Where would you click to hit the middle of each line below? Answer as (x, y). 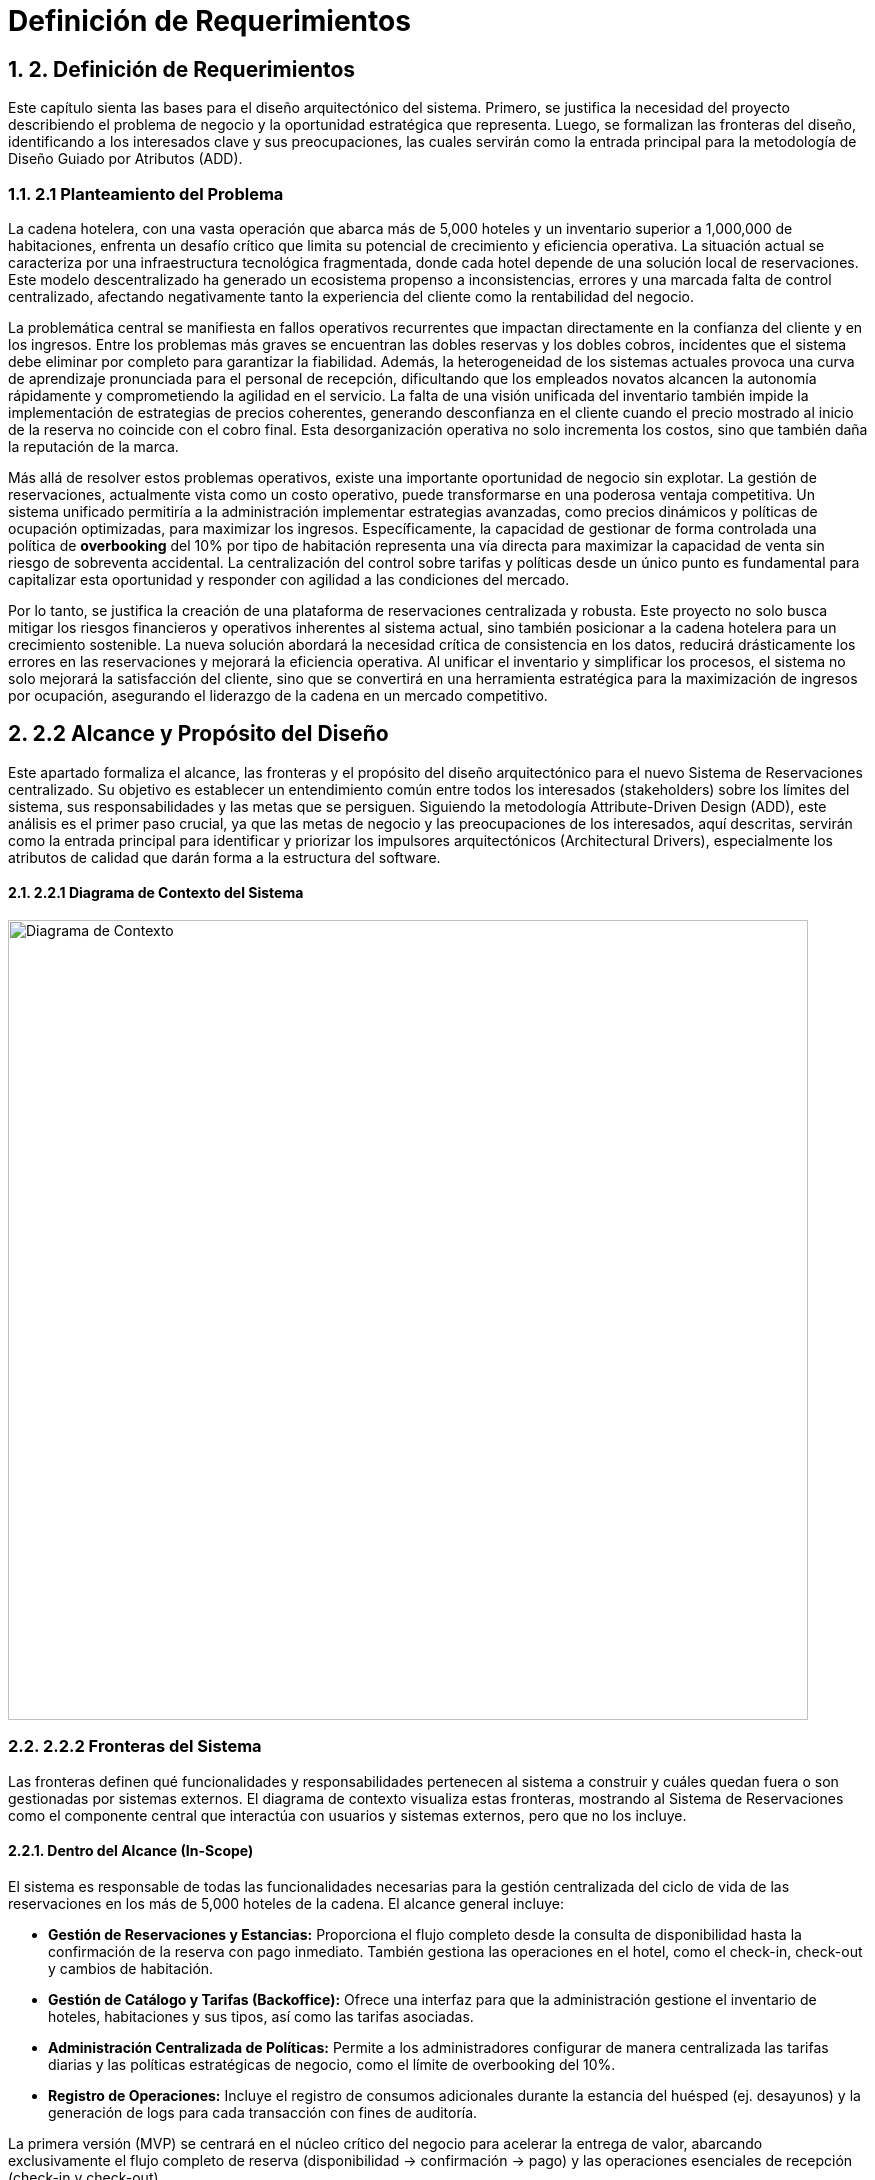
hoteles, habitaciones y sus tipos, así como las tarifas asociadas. (261, 2016)
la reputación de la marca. (93, 446)
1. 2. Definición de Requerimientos (182, 69)
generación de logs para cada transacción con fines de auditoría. (263, 2112)
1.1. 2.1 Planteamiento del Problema (146, 193)
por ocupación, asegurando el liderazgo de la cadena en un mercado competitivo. (278, 695)
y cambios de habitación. (131, 1968)
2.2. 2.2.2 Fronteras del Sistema (135, 1746)
